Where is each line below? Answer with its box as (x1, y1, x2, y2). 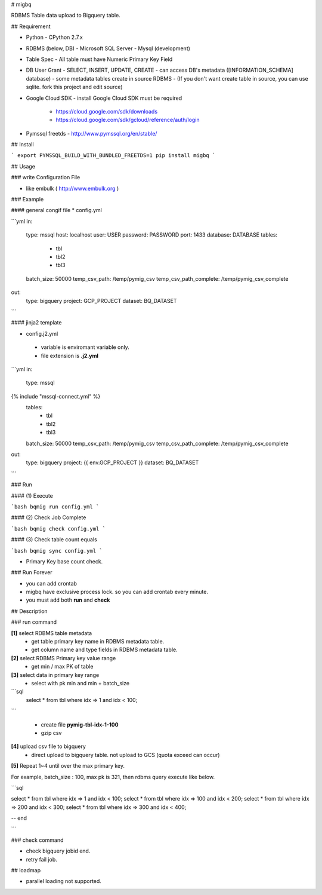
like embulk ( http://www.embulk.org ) (26, 185, 119, 192)
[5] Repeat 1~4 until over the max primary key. (11, 762, 125, 770)
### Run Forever (11, 569, 53, 576)
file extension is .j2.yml (41, 352, 98, 359)
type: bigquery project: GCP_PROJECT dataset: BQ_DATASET (26, 297, 177, 304)
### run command (11, 618, 57, 626)
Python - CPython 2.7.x (26, 33, 83, 41)
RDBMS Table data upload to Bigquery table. (11, 12, 120, 19)
